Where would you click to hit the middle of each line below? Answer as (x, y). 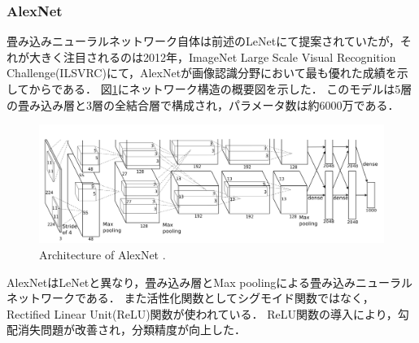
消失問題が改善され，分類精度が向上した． (131, 330)
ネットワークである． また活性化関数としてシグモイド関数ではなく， (190, 298)
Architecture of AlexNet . (103, 254)
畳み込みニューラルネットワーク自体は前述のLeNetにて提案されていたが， (203, 41)
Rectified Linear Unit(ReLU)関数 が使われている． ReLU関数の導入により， (202, 313)
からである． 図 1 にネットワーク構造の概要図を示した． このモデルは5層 (220, 89)
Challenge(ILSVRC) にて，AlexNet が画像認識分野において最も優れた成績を (202, 73)
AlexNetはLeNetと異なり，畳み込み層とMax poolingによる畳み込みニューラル (209, 282)
